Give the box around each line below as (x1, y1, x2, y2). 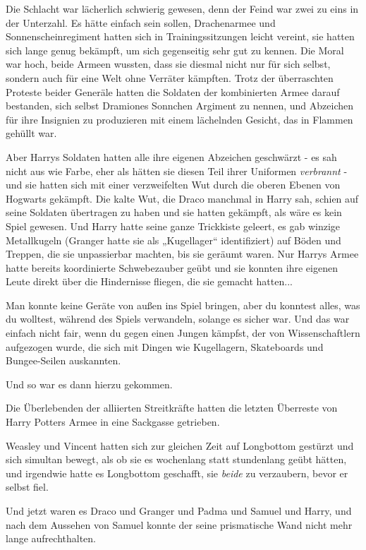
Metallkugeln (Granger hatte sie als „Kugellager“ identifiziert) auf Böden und (6, 232, 341, 247)
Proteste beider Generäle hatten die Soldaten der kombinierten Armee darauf (6, 84, 340, 99)
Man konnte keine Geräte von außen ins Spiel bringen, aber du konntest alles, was (6, 297, 360, 312)
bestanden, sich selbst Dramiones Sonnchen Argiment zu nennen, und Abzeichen (6, 98, 353, 113)
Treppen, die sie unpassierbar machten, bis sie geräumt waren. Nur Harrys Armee (6, 246, 359, 261)
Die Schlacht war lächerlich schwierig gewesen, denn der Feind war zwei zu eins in (6, 1, 359, 16)
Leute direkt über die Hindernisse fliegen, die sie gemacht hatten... (6, 274, 293, 289)
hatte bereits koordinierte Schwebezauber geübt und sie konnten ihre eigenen (6, 260, 338, 275)
